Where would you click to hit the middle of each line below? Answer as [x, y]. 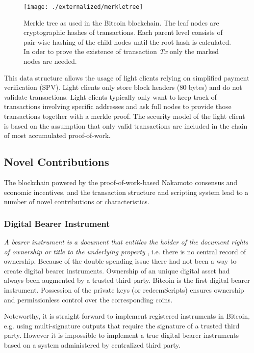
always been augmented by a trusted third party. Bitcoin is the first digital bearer [127, 280]
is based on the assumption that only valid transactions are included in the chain [126, 125]
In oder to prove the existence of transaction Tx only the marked [121, 51]
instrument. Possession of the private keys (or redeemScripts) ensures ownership [124, 289]
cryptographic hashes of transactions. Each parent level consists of [123, 32]
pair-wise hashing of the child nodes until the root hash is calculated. [127, 41]
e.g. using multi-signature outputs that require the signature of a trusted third [122, 325]
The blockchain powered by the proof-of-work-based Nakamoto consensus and [121, 182]
